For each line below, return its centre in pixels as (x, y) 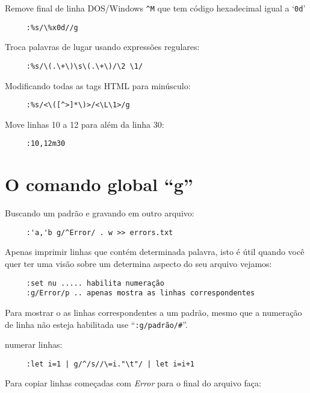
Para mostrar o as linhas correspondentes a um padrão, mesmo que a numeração (153, 312)
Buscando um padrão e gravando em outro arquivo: (100, 213)
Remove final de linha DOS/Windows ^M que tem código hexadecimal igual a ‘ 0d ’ (155, 8)
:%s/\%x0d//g (52, 27)
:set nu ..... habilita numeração (95, 283)
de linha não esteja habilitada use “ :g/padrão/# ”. (96, 324)
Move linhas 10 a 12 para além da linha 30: (85, 124)
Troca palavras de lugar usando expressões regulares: (102, 47)
